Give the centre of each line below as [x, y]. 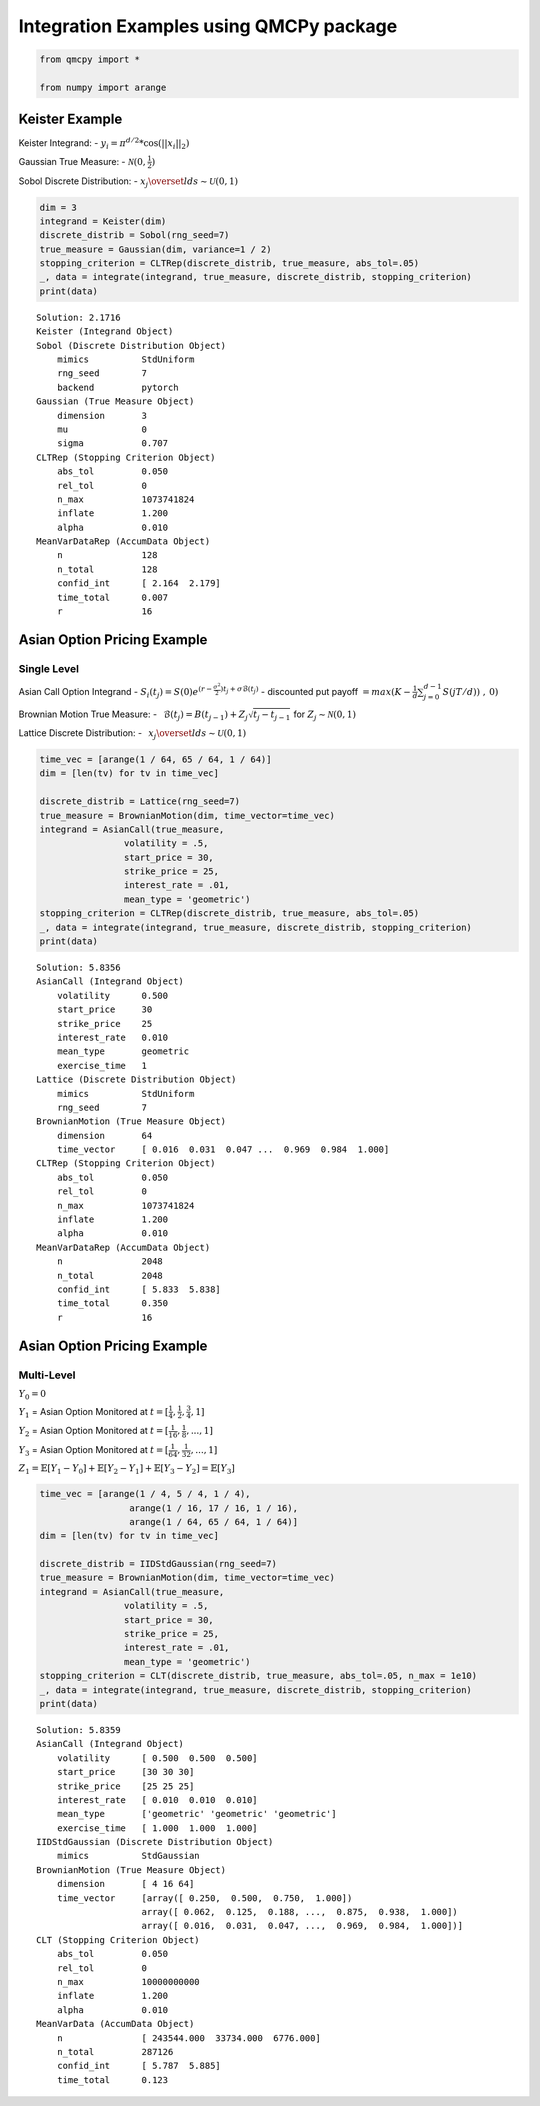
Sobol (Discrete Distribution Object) [131, 345]
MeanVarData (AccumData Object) [115, 2024]
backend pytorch [117, 387]
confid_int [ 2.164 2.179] [139, 583]
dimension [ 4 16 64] [125, 1884]
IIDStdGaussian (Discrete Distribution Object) [155, 1842]
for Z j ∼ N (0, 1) [325, 715]
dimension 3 [102, 415]
